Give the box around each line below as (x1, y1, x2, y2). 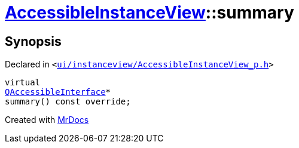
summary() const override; (5, 97, 131, 107)
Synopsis (5, 33, 62, 49)
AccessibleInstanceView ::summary (5, 2, 294, 23)
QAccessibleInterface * (5, 87, 111, 97)
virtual (5, 78, 41, 88)
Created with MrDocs (5, 115, 89, 125)
